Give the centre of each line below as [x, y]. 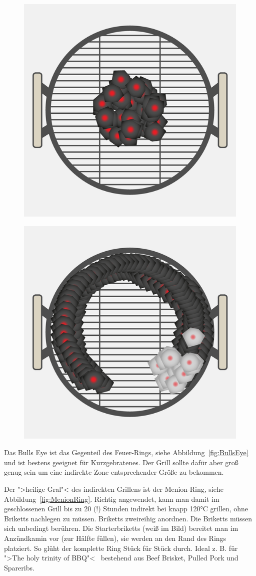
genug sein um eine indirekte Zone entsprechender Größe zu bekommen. [114, 472]
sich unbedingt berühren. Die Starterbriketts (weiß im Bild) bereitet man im [121, 528]
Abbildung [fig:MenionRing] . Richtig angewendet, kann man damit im [112, 499]
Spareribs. [19, 567]
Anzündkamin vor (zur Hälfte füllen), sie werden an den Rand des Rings [115, 538]
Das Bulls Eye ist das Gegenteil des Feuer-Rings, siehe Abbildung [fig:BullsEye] [126, 452]
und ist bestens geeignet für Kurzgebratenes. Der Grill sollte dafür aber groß [121, 462]
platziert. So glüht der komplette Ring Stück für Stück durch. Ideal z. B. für [121, 548]
